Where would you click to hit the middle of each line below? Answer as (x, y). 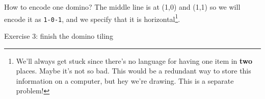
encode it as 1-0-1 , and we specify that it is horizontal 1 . (92, 18)
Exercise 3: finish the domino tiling (59, 35)
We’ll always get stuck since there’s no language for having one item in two (134, 60)
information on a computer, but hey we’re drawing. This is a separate (125, 80)
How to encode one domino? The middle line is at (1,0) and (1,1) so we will (122, 7)
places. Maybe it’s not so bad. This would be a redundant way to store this (134, 71)
